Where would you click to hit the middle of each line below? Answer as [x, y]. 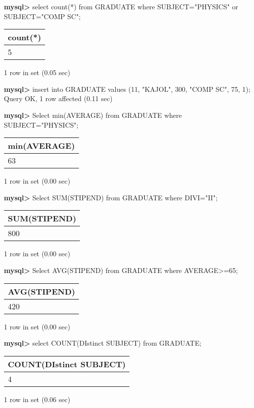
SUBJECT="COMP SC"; [42, 16]
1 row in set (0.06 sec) [37, 399]
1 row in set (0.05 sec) [37, 72]
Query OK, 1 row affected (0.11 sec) [58, 98]
